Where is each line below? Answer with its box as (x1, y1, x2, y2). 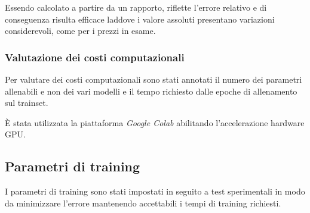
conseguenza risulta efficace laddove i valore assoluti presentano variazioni (5, 12, 275, 25)
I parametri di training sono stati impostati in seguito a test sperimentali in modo (5, 185, 305, 198)
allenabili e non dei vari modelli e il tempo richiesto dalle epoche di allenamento (5, 84, 297, 97)
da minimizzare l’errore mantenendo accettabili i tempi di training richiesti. (5, 196, 281, 209)
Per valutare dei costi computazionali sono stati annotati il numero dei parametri (5, 73, 302, 85)
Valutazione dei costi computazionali (5, 49, 185, 64)
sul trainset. (5, 96, 48, 109)
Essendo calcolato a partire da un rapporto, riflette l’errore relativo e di (5, 1, 267, 13)
